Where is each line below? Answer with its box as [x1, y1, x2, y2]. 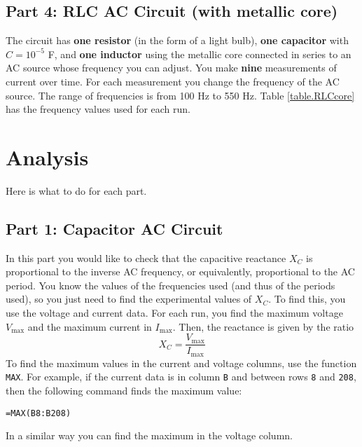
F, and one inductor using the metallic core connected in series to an [48, 46, 351, 61]
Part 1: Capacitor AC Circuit [6, 217, 223, 239]
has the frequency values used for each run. [6, 102, 191, 116]
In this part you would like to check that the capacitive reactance [6, 250, 286, 265]
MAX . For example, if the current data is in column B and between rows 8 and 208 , [6, 369, 356, 384]
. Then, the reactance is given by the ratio [172, 319, 354, 333]
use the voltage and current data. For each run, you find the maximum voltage [6, 305, 343, 320]
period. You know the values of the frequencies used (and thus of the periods [6, 277, 335, 292]
